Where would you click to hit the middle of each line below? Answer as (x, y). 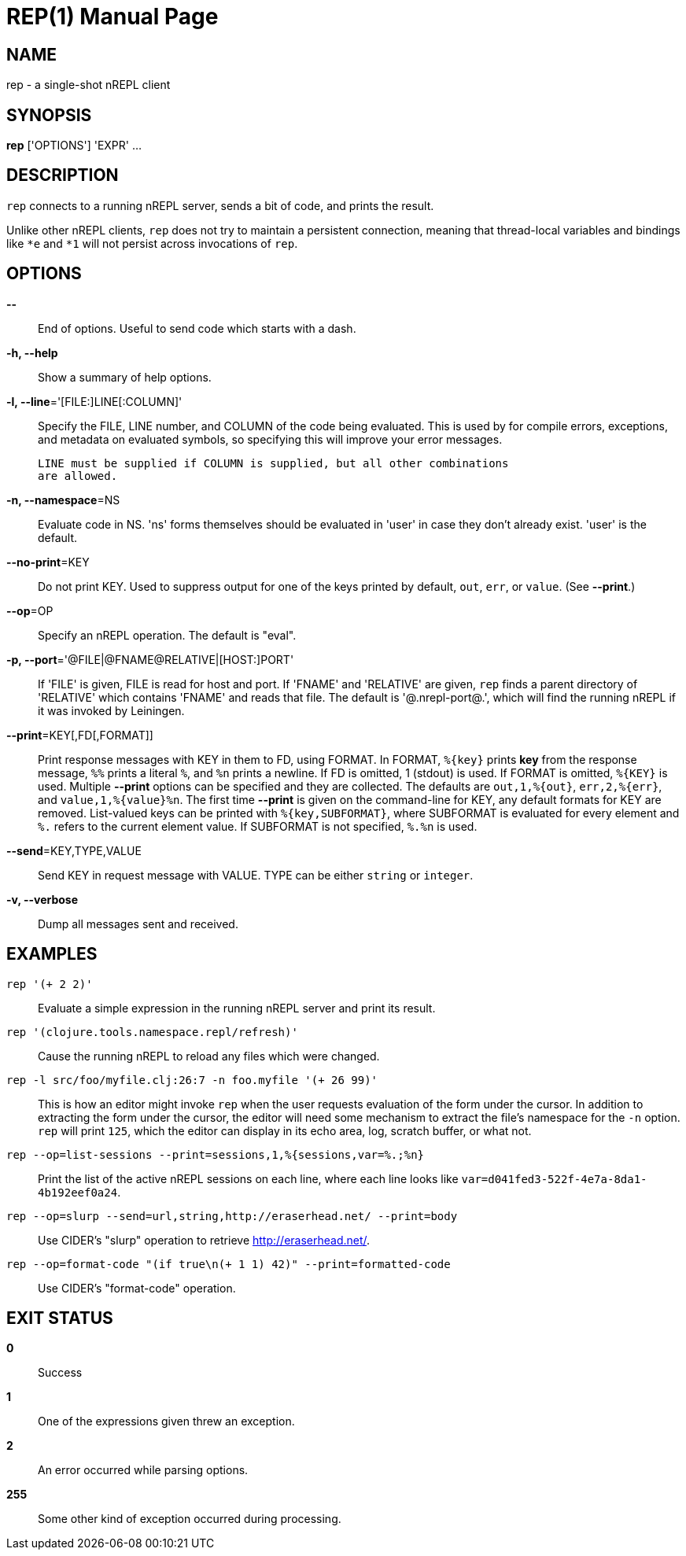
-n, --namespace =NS (63, 500)
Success (60, 1373)
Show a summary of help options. (125, 377)
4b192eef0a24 (78, 1192)
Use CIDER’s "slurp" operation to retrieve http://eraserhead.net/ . (204, 1240)
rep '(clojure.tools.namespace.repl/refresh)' (152, 1032)
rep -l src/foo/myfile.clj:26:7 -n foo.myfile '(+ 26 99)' (192, 1080)
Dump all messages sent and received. (138, 924)
